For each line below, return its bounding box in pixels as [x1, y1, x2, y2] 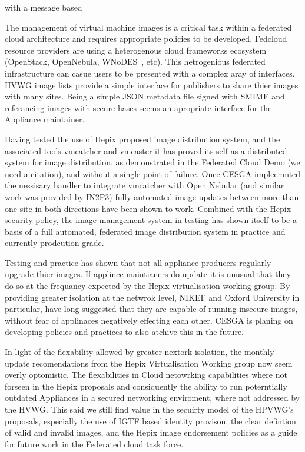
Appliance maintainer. [5, 113, 85, 125]
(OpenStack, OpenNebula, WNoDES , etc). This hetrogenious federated [5, 55, 266, 68]
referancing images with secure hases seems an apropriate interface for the [5, 101, 272, 114]
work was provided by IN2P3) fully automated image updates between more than [5, 190, 299, 202]
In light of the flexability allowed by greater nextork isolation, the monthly [5, 345, 274, 358]
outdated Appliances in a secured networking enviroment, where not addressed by [5, 391, 300, 404]
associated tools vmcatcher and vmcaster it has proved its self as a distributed [5, 144, 287, 157]
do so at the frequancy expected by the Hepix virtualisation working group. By [5, 280, 290, 292]
